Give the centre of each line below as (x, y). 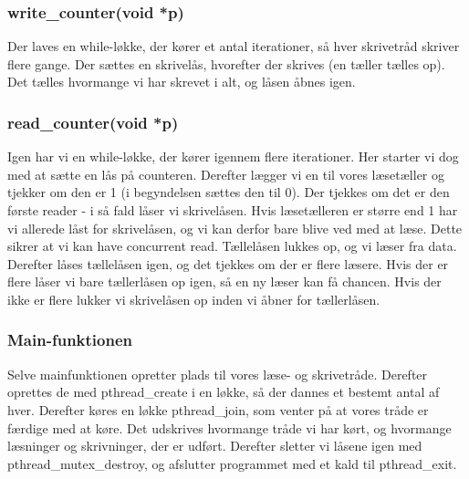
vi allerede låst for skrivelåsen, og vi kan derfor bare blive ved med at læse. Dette (235, 228)
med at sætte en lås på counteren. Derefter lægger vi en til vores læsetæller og (226, 174)
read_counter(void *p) (93, 122)
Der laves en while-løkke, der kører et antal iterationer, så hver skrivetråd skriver (234, 46)
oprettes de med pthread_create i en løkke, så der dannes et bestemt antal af (224, 392)
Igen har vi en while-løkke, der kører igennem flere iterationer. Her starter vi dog (233, 156)
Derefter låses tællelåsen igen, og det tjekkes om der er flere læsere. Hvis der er (228, 263)
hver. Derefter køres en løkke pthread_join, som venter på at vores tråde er (218, 409)
